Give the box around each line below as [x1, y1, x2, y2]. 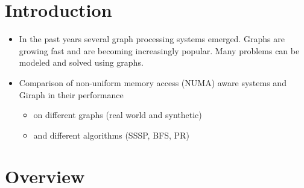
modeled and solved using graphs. [19, 56, 144, 69]
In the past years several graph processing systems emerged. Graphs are [19, 33, 285, 45]
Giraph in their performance [19, 88, 124, 101]
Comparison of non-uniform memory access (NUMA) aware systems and [19, 76, 287, 89]
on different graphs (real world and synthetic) [33, 108, 202, 121]
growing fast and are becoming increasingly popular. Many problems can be [19, 44, 300, 57]
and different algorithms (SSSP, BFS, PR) [33, 128, 189, 141]
